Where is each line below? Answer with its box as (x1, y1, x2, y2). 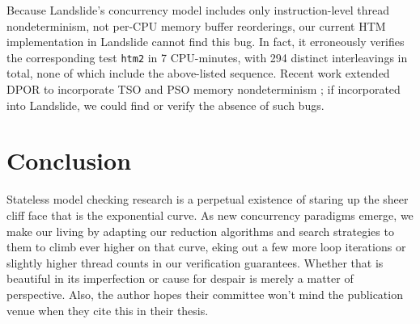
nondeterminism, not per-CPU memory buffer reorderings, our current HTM (6, 17, 386, 34)
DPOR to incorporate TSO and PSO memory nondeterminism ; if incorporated (6, 81, 401, 98)
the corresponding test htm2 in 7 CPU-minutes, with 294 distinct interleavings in (6, 48, 408, 65)
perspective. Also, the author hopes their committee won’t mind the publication (6, 285, 403, 302)
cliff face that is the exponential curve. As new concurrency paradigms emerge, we (6, 206, 414, 223)
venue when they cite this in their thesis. (6, 301, 209, 318)
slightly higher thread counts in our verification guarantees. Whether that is (6, 254, 384, 271)
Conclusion (6, 144, 132, 177)
